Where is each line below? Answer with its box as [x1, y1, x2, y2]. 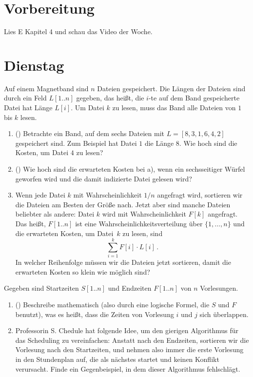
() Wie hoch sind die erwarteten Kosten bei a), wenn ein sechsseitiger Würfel [15, 164, 245, 174]
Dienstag [4, 55, 64, 75]
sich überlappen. [199, 309, 249, 319]
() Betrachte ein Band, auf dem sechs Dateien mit [15, 128, 165, 139]
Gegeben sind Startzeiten [4, 283, 79, 293]
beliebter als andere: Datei [15, 209, 95, 219]
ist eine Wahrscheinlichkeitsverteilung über [75, 218, 203, 228]
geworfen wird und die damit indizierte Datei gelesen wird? [15, 173, 192, 183]
